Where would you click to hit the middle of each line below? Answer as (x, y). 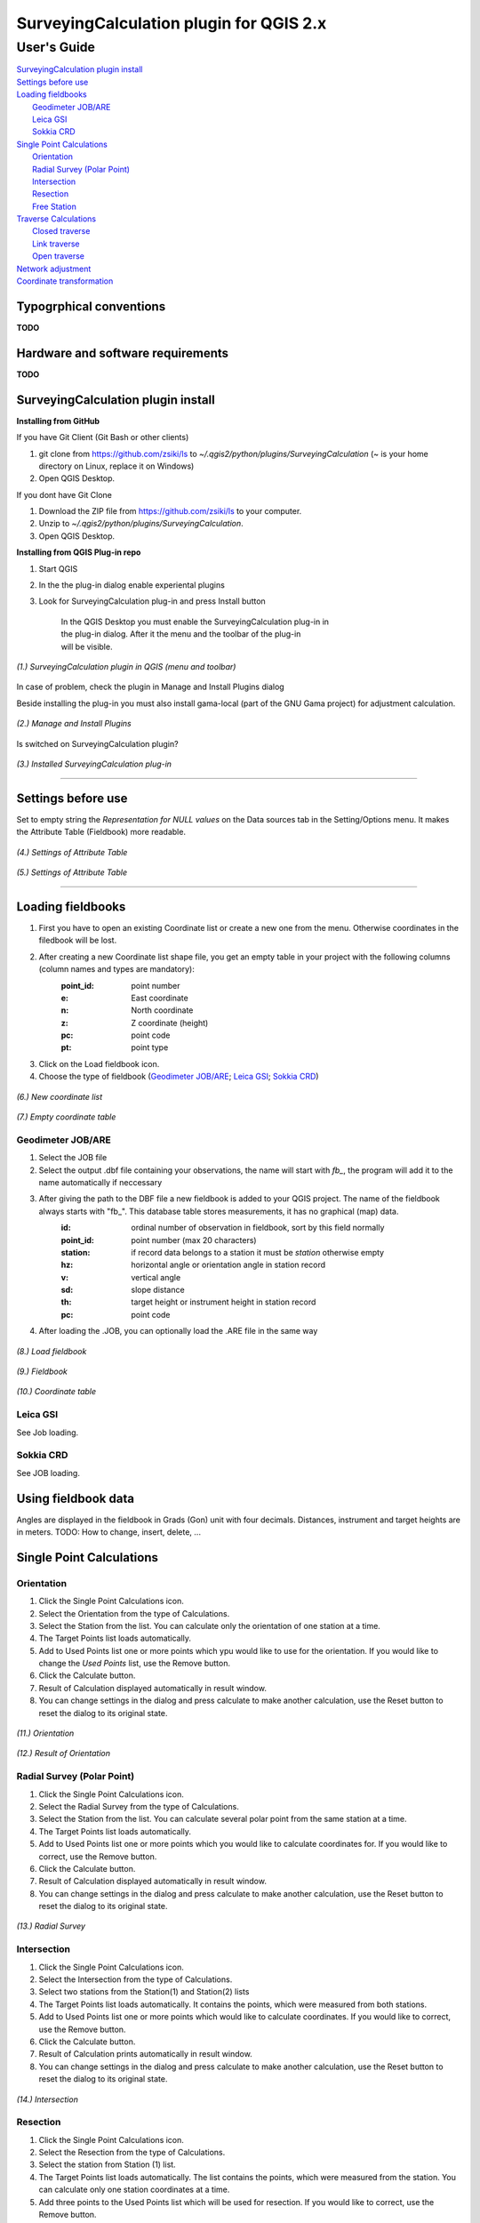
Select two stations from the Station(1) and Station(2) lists (144, 1992)
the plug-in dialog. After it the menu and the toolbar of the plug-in (181, 634)
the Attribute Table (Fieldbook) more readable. (101, 832)
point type (150, 1047)
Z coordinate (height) (170, 1023)
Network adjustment (54, 269)
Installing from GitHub (58, 421)
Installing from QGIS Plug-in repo (79, 552)
